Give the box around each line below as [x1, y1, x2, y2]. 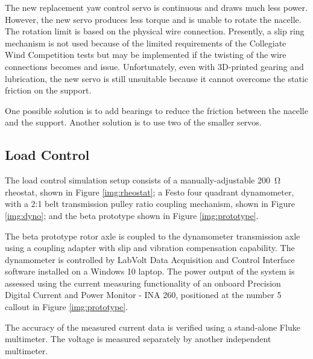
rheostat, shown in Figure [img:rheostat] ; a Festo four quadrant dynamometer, [5, 185, 294, 198]
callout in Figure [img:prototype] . [5, 300, 128, 313]
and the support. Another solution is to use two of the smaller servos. [5, 116, 262, 129]
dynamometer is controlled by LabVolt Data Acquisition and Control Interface [5, 253, 295, 265]
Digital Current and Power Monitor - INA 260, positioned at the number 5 [5, 288, 282, 301]
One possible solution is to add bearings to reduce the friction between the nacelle [5, 104, 308, 116]
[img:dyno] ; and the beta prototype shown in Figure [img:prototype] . [5, 209, 259, 221]
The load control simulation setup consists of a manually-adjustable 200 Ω [5, 174, 281, 186]
